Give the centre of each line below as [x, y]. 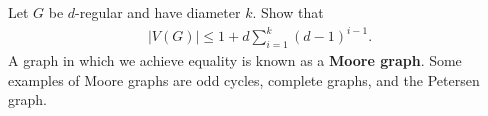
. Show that [288, 12]
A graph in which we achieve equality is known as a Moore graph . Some [235, 59]
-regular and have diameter [158, 12]
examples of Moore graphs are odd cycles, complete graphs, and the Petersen [244, 79]
